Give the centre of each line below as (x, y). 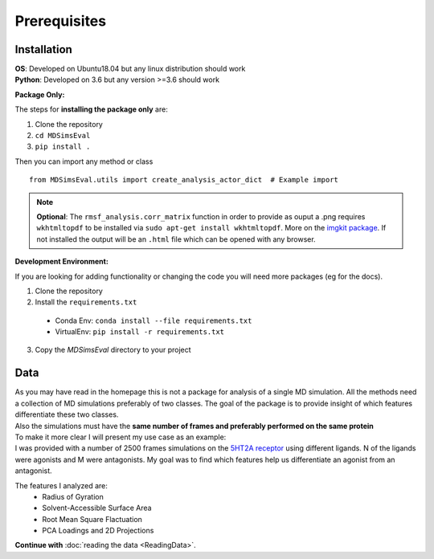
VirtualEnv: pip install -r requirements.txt (140, 332)
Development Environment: (61, 262)
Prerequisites (61, 21)
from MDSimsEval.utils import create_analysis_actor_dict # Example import (184, 180)
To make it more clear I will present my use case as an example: (121, 437)
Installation (43, 49)
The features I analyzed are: (61, 485)
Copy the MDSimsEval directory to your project (113, 350)
